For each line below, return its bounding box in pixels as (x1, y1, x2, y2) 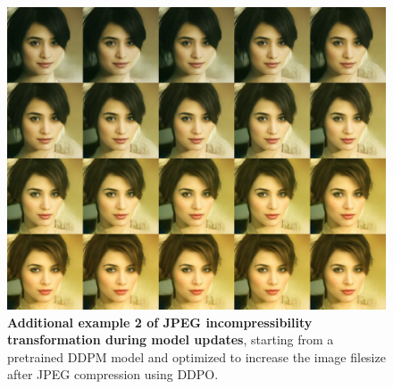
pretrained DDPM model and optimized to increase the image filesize (7, 347, 386, 366)
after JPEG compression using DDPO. (7, 365, 219, 384)
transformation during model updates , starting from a (7, 330, 334, 349)
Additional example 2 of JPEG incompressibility (7, 312, 313, 331)
